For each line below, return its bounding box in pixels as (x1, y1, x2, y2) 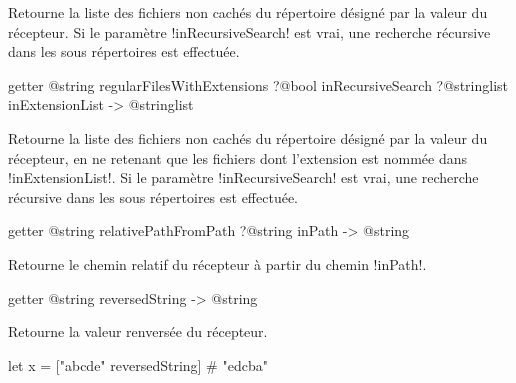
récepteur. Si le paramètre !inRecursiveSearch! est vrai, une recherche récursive (8, 21, 491, 42)
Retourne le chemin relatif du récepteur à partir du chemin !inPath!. (8, 253, 427, 274)
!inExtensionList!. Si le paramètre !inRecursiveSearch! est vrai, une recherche (8, 167, 479, 188)
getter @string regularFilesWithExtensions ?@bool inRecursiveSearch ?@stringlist (8, 74, 508, 95)
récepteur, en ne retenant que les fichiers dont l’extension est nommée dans (8, 147, 467, 168)
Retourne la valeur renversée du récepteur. (8, 321, 268, 342)
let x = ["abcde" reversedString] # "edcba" (8, 354, 268, 375)
